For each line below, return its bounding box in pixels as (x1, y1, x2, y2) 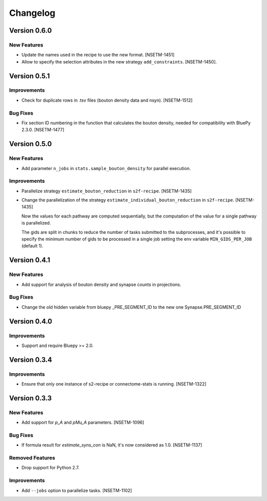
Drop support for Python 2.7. (21, 465, 80, 471)
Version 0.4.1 (9, 256, 50, 265)
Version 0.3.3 (9, 394, 52, 402)
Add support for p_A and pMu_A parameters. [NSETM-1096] (21, 419, 144, 426)
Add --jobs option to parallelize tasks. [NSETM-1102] (21, 487, 132, 493)
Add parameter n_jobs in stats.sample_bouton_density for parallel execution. (21, 165, 191, 171)
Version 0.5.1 (9, 72, 50, 80)
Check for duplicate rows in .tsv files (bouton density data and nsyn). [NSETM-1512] (21, 97, 193, 103)
